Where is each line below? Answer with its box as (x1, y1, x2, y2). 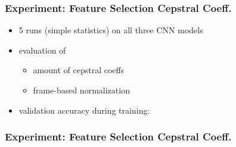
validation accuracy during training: (18, 104, 150, 116)
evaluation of (18, 43, 66, 56)
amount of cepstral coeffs (33, 64, 125, 76)
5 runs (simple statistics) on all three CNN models (18, 24, 203, 36)
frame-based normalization (33, 84, 130, 96)
